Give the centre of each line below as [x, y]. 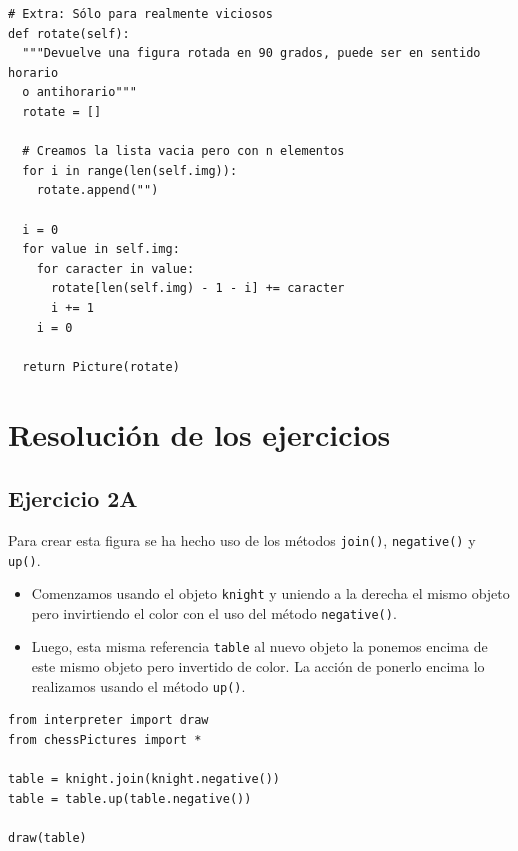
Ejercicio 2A [73, 498]
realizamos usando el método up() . [138, 685]
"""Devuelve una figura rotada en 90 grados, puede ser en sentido [251, 53]
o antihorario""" [79, 92]
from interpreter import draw [108, 720]
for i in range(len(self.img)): [130, 170]
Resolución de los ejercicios [199, 434]
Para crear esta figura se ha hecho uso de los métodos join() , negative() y [242, 539]
